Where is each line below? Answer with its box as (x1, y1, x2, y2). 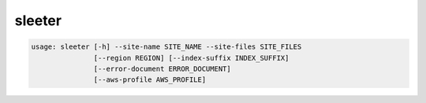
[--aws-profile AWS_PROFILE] (93, 75, 207, 84)
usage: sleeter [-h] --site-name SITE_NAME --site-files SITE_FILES (31, 42, 302, 51)
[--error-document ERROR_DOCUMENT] (93, 64, 232, 73)
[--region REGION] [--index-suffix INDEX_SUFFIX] (93, 53, 290, 62)
